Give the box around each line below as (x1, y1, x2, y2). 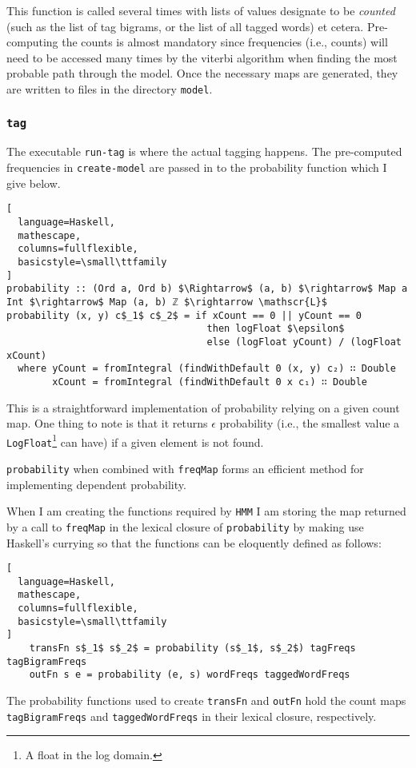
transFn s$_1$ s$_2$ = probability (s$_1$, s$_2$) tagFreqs (29, 643, 356, 655)
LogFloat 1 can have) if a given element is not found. (6, 431, 264, 450)
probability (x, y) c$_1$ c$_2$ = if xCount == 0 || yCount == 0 (6, 309, 362, 321)
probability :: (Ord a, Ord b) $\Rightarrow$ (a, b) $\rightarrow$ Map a (6, 283, 408, 295)
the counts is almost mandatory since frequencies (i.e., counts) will (62, 34, 388, 50)
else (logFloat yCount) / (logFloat (206, 336, 402, 348)
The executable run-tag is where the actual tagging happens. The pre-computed (6, 143, 402, 160)
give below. (6, 174, 61, 191)
